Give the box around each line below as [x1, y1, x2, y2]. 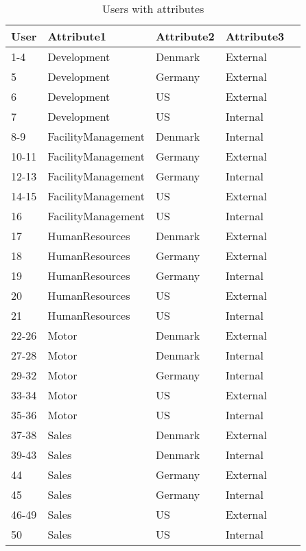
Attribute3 [225, 28, 285, 44]
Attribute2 [156, 28, 215, 44]
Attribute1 [47, 28, 107, 44]
